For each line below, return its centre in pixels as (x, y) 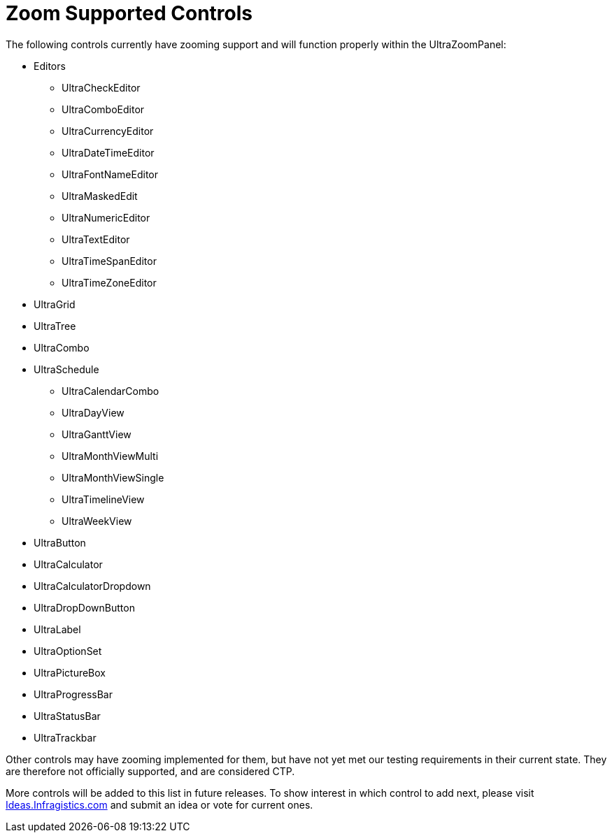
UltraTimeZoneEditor (109, 282)
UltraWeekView (97, 521)
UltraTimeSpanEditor (109, 261)
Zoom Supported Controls (129, 13)
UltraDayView (93, 412)
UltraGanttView (97, 434)
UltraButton (60, 542)
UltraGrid (55, 304)
